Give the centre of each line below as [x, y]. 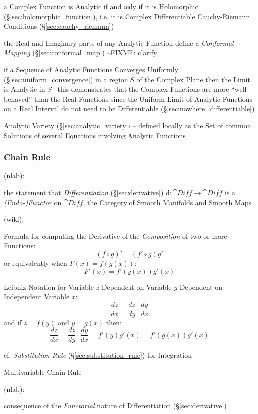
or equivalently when [36, 262]
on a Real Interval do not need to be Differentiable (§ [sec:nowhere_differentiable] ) [129, 108]
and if [13, 322]
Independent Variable [37, 297]
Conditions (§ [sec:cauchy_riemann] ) [59, 26]
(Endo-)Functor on [33, 202]
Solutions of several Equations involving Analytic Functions [95, 135]
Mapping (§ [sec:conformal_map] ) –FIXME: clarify [81, 53]
